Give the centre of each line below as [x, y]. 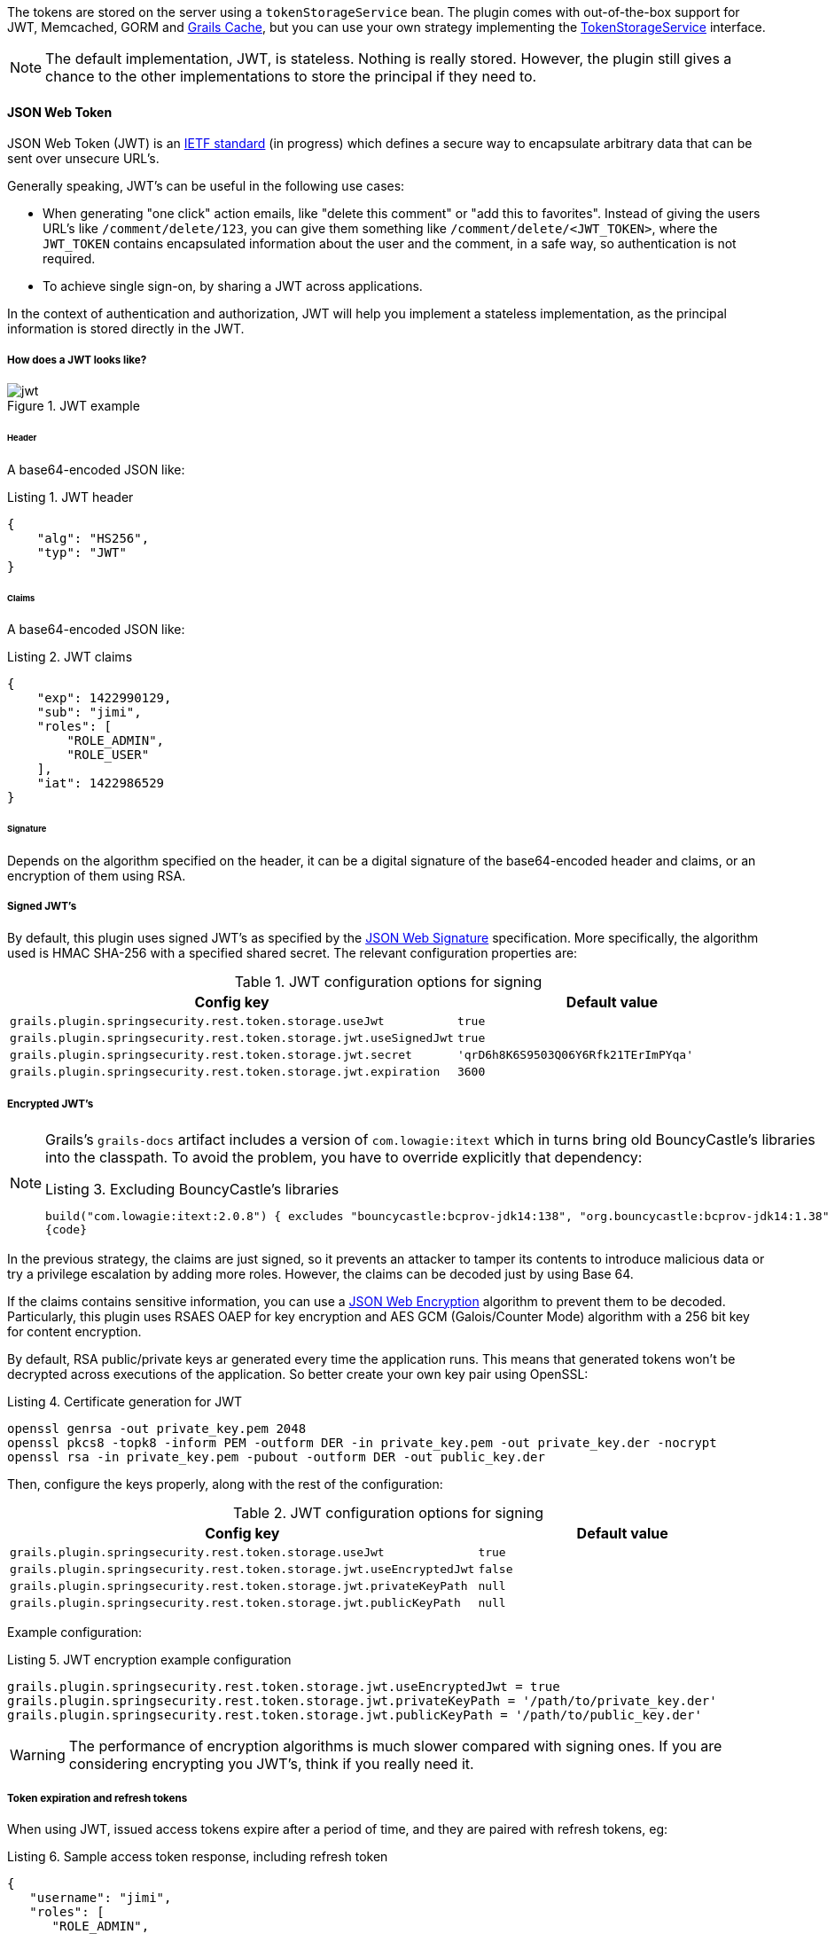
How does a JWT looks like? [77, 360]
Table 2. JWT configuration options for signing [388, 1512]
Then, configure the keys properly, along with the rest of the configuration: [225, 1484]
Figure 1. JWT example [74, 406]
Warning [38, 1754]
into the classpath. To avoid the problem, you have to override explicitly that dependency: [344, 1157]
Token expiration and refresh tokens [98, 1799]
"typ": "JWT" [82, 552]
